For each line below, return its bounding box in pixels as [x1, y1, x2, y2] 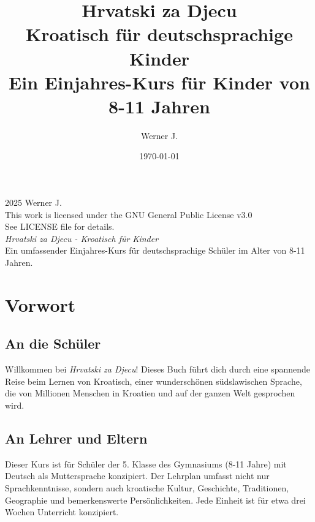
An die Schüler [5, 334, 101, 353]
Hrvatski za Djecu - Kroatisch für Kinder [5, 232, 159, 244]
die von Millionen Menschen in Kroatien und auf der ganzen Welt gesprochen [5, 387, 295, 399]
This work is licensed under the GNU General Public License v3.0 [5, 208, 252, 221]
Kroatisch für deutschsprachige [26, 21, 293, 47]
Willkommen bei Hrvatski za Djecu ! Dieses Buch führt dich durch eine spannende [5, 363, 311, 376]
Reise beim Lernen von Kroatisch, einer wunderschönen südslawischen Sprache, [5, 374, 302, 387]
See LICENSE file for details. [5, 220, 115, 233]
